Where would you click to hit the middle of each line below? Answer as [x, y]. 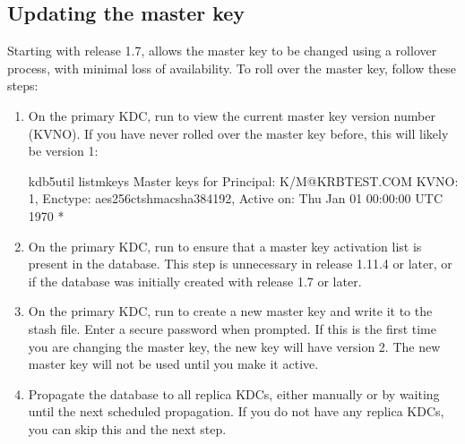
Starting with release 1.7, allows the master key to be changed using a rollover [222, 51]
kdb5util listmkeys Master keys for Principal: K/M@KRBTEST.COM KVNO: [243, 180]
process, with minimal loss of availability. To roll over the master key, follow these [232, 68]
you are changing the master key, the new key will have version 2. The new [234, 346]
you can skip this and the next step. [127, 428]
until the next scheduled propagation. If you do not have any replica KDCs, [236, 411]
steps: [23, 85]
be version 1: [63, 151]
